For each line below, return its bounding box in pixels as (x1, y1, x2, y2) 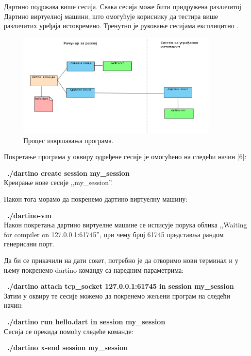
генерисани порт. (4, 239, 54, 249)
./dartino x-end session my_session (7, 342, 128, 353)
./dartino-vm (7, 210, 51, 220)
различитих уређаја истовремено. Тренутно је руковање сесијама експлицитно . (4, 20, 239, 31)
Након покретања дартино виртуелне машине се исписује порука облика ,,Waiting (4, 220, 247, 230)
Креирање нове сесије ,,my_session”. (4, 177, 113, 187)
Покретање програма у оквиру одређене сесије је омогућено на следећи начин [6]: (4, 151, 247, 162)
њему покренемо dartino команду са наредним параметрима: (4, 264, 184, 275)
